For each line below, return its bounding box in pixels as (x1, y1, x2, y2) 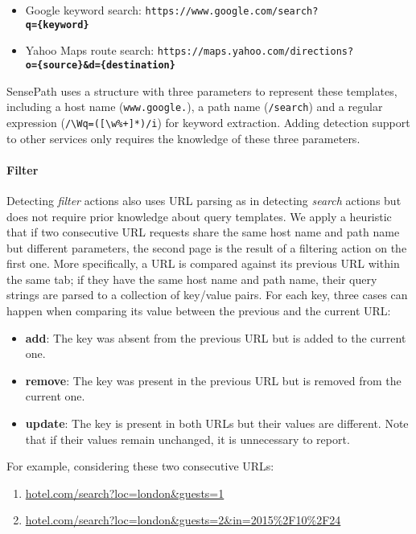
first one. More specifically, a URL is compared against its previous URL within (6, 255, 400, 272)
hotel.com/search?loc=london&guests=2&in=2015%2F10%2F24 (25, 511, 341, 528)
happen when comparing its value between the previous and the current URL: (6, 302, 391, 319)
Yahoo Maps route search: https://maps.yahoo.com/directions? (25, 42, 354, 59)
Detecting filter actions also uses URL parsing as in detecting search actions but (6, 191, 402, 208)
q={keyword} (25, 18, 89, 31)
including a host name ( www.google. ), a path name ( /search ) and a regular (6, 98, 383, 115)
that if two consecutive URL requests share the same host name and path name (6, 224, 400, 240)
